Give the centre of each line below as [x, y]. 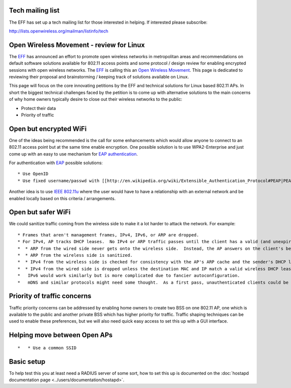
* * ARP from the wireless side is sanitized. [75, 255]
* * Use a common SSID [47, 348]
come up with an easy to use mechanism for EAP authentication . [73, 154]
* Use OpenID [33, 174]
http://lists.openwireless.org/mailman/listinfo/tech [59, 31]
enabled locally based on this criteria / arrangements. [62, 198]
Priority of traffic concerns [50, 296]
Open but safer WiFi [40, 212]
